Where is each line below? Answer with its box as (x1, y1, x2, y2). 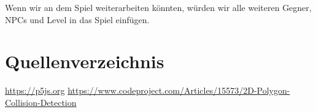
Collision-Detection (5, 96, 77, 108)
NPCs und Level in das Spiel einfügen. (5, 13, 150, 26)
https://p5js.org (5, 84, 65, 97)
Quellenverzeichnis (5, 49, 164, 74)
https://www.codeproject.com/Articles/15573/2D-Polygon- (67, 84, 290, 97)
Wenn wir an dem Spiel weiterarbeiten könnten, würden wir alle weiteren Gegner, (5, 1, 312, 13)
